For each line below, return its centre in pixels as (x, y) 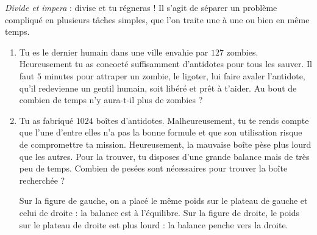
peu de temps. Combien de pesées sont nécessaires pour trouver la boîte (153, 168)
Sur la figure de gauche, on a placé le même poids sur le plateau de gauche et (163, 201)
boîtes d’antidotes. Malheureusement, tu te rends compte (202, 120)
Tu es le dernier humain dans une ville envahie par (114, 52)
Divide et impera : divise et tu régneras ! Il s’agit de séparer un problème (141, 7)
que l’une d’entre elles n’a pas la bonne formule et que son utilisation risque (161, 132)
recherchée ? (42, 180)
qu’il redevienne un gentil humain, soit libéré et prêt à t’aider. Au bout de (158, 88)
